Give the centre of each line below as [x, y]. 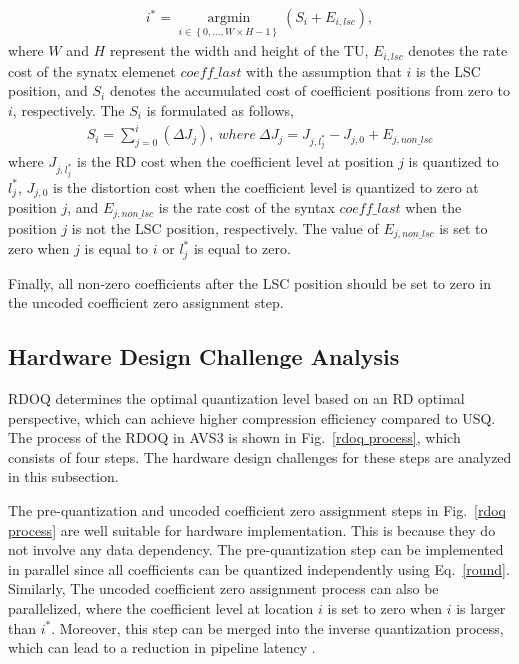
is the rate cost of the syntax [246, 207]
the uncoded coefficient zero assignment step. [146, 302]
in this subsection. [63, 476]
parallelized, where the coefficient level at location [161, 608]
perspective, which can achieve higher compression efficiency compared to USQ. [252, 417]
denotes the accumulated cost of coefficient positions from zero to [310, 90]
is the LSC [448, 70]
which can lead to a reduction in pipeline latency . [162, 647]
